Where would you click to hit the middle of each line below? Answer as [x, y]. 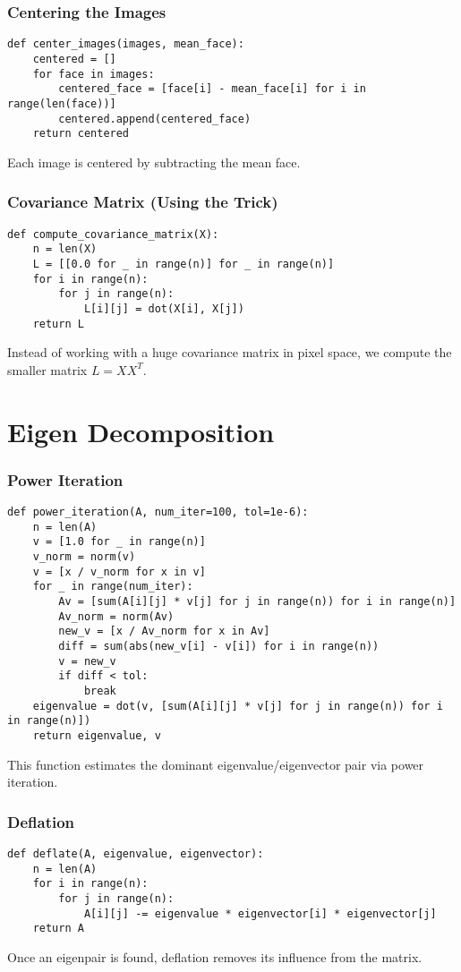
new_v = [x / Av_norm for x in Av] [164, 631]
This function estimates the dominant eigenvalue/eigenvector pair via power [216, 764]
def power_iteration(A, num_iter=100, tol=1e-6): [158, 512]
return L [58, 324]
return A [58, 929]
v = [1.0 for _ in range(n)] [119, 542]
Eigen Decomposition [141, 431]
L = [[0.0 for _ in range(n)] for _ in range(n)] [184, 264]
